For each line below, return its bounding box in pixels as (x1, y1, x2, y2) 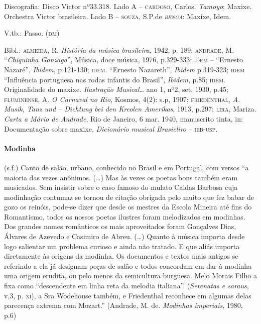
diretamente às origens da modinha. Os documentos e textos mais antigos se (4, 251, 238, 261)
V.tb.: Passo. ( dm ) (4, 28, 60, 38)
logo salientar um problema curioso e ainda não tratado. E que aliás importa (4, 241, 240, 251)
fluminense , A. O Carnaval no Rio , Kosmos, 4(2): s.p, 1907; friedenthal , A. (4, 93, 240, 104)
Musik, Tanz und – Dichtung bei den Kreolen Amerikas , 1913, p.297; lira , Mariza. (4, 103, 256, 114)
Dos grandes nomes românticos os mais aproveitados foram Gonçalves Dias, (4, 221, 236, 232)
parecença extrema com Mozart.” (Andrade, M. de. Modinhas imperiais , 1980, (4, 300, 243, 310)
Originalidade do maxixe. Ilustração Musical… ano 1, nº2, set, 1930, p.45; (4, 84, 228, 94)
